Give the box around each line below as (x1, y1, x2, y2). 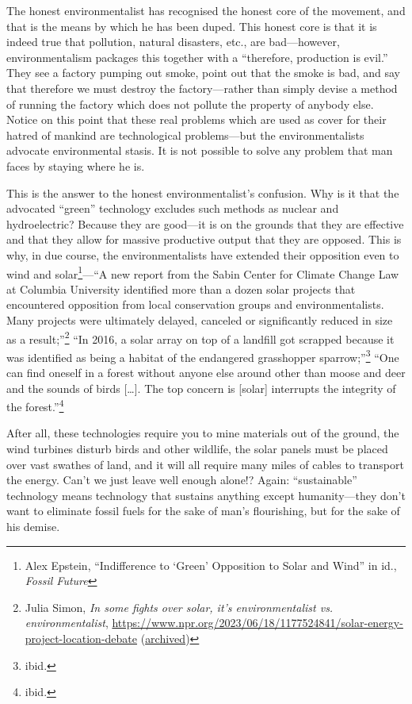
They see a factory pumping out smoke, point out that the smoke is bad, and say (6, 64, 401, 81)
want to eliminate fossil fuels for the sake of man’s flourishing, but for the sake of (6, 502, 400, 519)
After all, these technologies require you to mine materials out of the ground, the (6, 425, 399, 441)
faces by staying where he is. (6, 157, 145, 174)
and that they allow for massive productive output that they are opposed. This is (6, 231, 402, 248)
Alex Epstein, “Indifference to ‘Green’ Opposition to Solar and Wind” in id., (25, 556, 397, 573)
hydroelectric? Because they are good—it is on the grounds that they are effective (6, 215, 404, 232)
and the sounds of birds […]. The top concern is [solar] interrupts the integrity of (6, 379, 396, 396)
